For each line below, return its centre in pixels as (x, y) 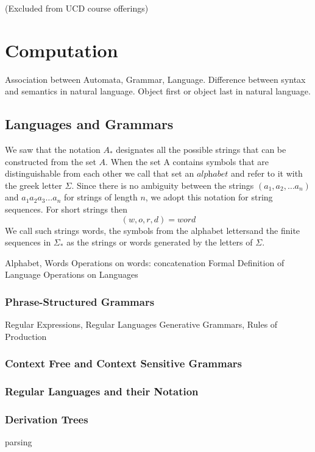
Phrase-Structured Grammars (80, 301)
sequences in (28, 242)
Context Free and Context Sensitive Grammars (123, 363)
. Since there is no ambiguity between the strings (163, 185)
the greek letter (34, 185)
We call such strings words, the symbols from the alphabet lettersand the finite (153, 230)
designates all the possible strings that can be (201, 150)
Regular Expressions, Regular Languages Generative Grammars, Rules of (141, 324)
